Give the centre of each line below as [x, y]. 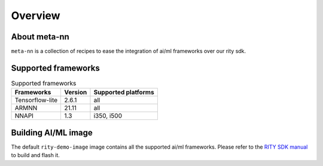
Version [76, 93]
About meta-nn [40, 37]
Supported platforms [124, 93]
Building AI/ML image [52, 132]
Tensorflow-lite [36, 100]
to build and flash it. [35, 155]
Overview [36, 16]
